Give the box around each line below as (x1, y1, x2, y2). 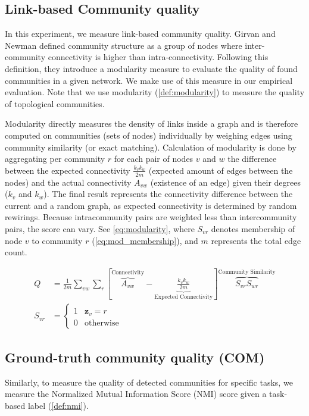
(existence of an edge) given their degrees (150, 176, 301, 188)
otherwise (85, 318, 119, 327)
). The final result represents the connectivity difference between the (43, 187, 293, 200)
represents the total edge (211, 234, 301, 246)
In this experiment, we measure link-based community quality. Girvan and (5, 27, 276, 40)
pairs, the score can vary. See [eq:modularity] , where (5, 222, 195, 234)
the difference (227, 152, 277, 165)
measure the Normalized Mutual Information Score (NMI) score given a (5, 387, 267, 400)
